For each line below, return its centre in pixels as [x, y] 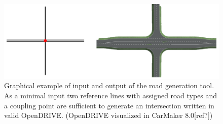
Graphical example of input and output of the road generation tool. [109, 85]
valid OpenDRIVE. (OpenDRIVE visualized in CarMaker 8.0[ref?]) [108, 115]
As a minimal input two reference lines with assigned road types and [111, 95]
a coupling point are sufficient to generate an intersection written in [109, 105]
